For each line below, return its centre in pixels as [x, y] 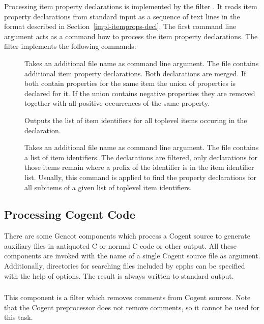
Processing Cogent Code [70, 214]
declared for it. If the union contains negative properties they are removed [140, 93]
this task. [19, 317]
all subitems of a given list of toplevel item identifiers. [108, 187]
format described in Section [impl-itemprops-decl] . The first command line [120, 26]
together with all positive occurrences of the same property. [117, 103]
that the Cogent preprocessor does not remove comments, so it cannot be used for [132, 307]
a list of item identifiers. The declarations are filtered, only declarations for [141, 157]
